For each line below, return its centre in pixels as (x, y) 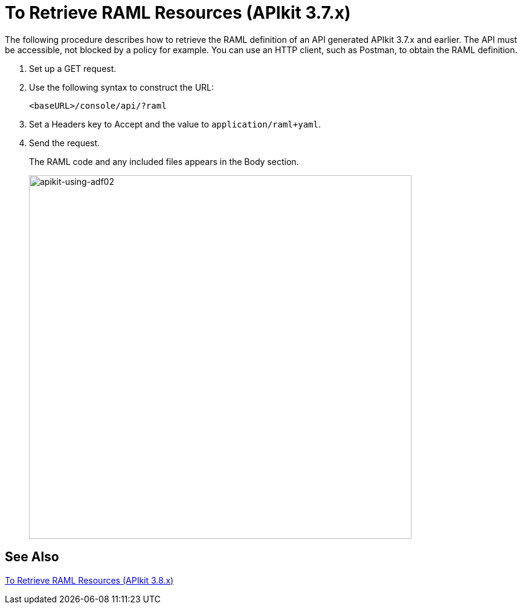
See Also (32, 557)
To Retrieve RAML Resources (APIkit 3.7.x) (178, 13)
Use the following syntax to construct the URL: (122, 87)
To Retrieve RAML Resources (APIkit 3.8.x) (89, 580)
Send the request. (65, 143)
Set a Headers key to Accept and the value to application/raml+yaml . (175, 124)
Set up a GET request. (73, 68)
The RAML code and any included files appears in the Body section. (164, 161)
